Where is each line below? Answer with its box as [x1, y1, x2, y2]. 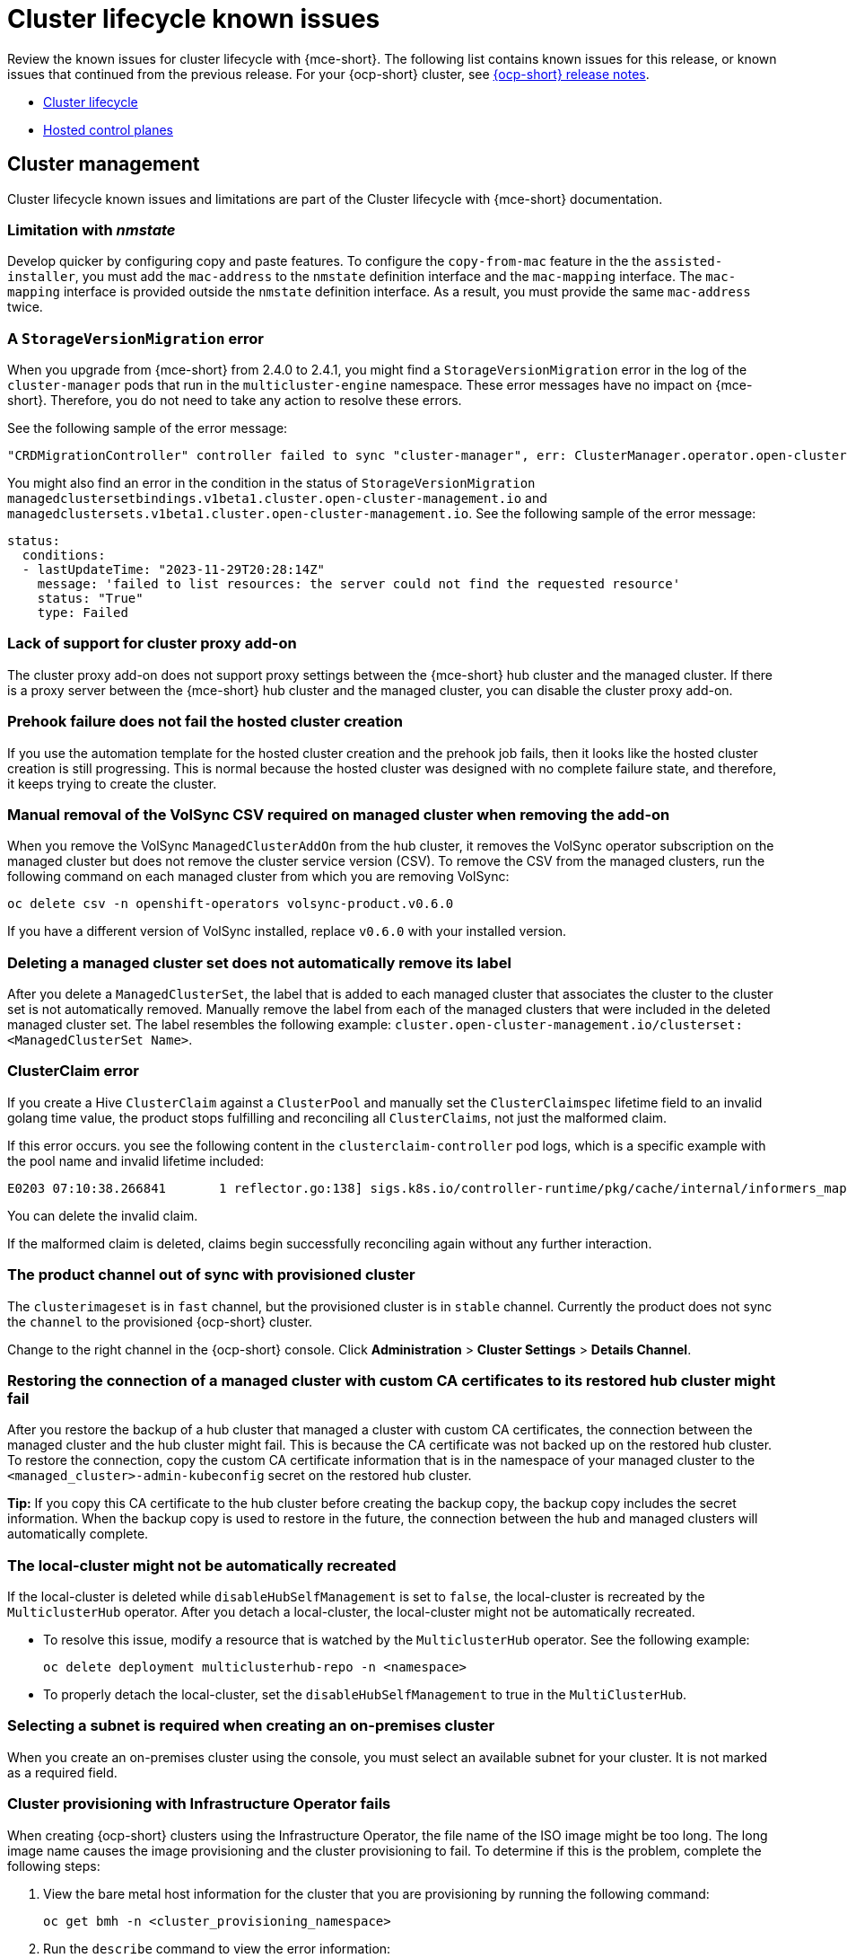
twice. [7, 299, 43, 315]
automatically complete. [7, 1526, 149, 1542]
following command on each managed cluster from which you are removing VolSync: [7, 869, 510, 885]
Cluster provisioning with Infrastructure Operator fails [7, 1795, 391, 1813]
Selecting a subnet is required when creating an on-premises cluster [7, 1716, 495, 1735]
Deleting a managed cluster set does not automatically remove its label [7, 953, 511, 972]
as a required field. [7, 1764, 118, 1780]
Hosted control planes [43, 121, 173, 137]
